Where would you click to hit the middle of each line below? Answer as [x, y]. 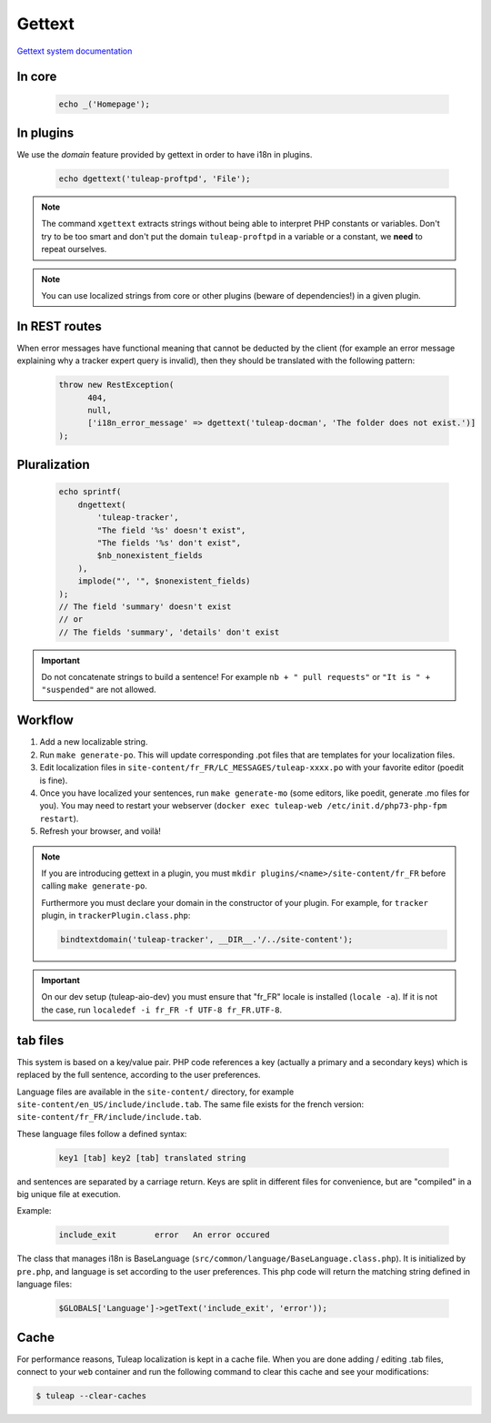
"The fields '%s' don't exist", [169, 543]
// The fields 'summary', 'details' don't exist [169, 632]
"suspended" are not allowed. [99, 690]
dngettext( [102, 504]
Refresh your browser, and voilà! [100, 831]
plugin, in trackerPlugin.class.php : [116, 916]
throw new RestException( [116, 385]
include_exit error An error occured [164, 1235]
